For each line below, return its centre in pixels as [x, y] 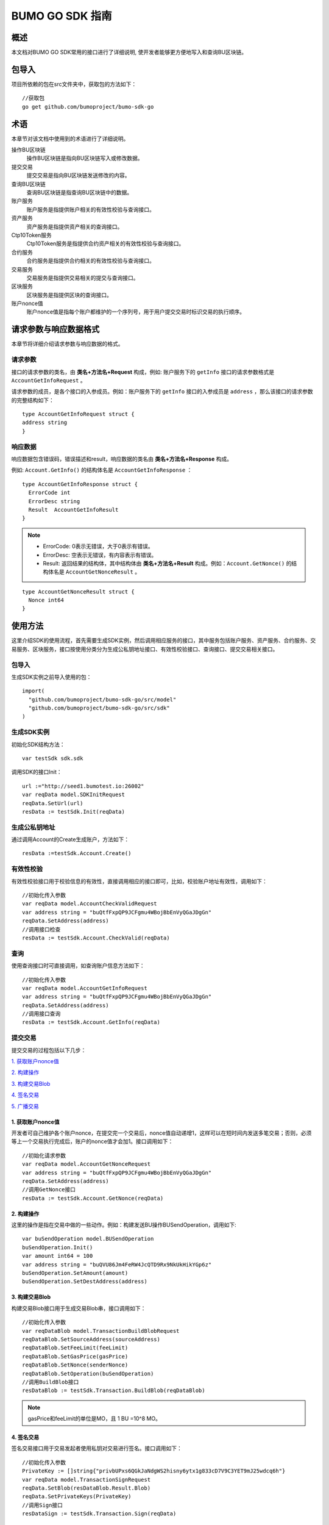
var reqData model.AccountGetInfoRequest [85, 988]
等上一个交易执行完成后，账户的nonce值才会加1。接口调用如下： [92, 1141]
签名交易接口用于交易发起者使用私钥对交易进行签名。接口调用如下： [97, 1448]
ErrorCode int [49, 493]
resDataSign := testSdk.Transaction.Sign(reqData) [99, 1514]
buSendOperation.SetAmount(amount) [75, 1273]
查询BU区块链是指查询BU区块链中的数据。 [80, 192]
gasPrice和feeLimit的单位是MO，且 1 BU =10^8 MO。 [94, 1419]
